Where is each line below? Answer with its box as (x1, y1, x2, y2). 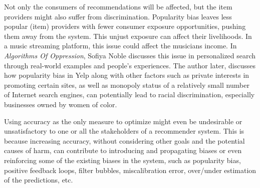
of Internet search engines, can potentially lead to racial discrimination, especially (4, 89, 255, 100)
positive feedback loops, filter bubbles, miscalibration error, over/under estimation (4, 165, 256, 175)
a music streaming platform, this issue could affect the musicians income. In (4, 40, 237, 51)
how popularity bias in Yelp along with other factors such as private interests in (4, 70, 249, 80)
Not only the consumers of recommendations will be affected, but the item (4, 1, 232, 11)
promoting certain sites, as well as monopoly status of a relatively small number (4, 79, 249, 90)
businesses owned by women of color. (4, 99, 117, 109)
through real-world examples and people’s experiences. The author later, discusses (4, 60, 256, 70)
